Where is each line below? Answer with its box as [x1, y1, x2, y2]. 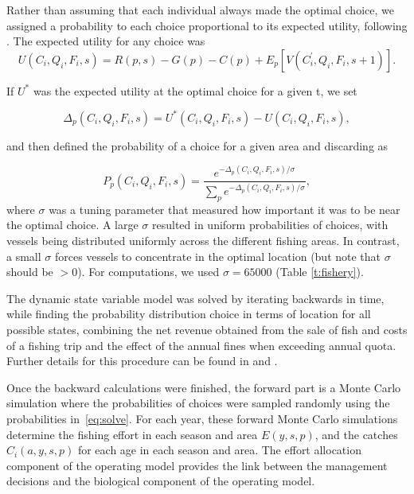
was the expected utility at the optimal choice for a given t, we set [33, 82, 357, 99]
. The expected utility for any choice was [6, 33, 205, 49]
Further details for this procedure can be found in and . [6, 352, 278, 369]
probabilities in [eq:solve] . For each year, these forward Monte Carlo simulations [6, 410, 398, 426]
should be [6, 263, 53, 280]
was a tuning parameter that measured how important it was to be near [49, 200, 400, 217]
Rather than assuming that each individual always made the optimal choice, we [6, 2, 394, 18]
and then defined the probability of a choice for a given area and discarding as [6, 137, 389, 154]
